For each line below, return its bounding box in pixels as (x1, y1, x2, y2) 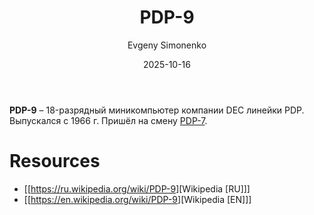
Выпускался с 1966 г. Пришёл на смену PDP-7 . (9, 114, 208, 126)
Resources (9, 150, 101, 173)
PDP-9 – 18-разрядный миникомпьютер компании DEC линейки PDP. (9, 104, 305, 116)
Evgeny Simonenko (127, 39, 207, 51)
